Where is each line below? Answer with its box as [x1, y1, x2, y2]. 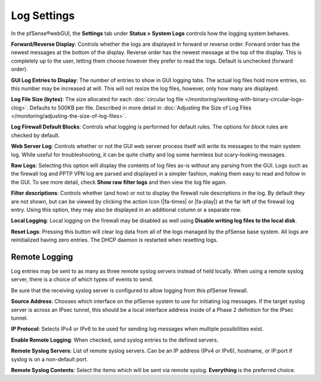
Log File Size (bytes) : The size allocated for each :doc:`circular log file [11, 96, 184, 103]
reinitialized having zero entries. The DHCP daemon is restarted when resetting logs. [11, 236, 218, 243]
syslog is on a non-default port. [11, 355, 89, 363]
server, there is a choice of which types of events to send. [11, 276, 154, 283]
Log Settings [11, 9, 75, 22]
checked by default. [11, 132, 60, 139]
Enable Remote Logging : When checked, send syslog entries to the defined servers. [11, 336, 219, 343]
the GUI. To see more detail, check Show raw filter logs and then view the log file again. [11, 179, 227, 186]
